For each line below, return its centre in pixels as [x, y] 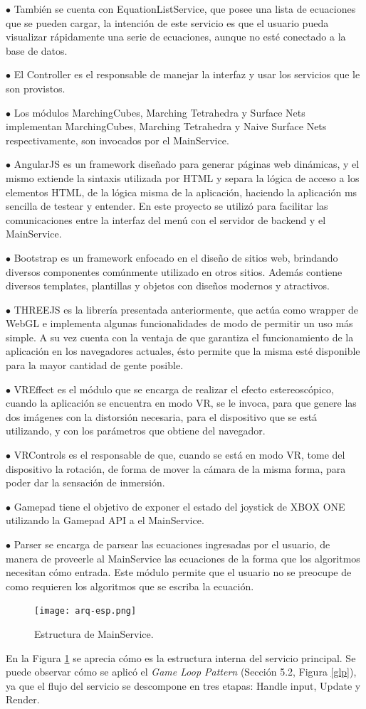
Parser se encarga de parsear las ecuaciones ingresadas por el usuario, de [172, 544]
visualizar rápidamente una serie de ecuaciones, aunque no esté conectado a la [176, 37]
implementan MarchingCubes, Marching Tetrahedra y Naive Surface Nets [166, 126]
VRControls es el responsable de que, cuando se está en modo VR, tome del [179, 455]
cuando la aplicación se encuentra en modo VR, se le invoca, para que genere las [181, 403]
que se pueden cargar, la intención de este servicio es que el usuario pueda [167, 22]
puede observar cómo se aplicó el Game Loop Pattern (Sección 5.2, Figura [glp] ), [181, 672]
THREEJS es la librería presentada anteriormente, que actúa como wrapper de [186, 309]
